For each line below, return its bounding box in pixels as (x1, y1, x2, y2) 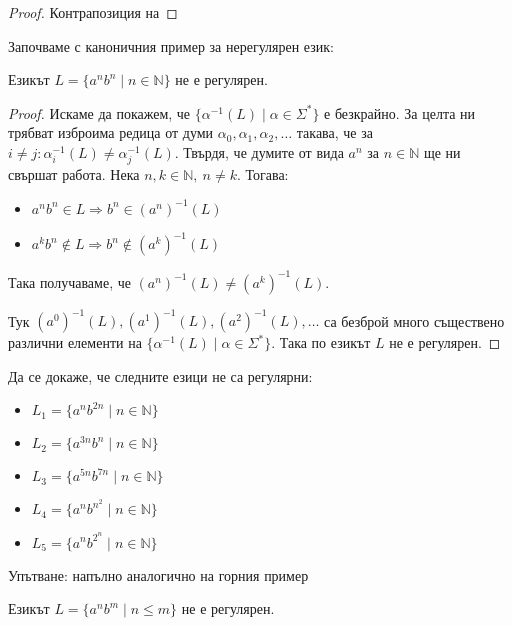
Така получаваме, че (8, 271, 131, 292)
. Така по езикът (271, 332, 371, 353)
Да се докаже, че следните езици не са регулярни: (8, 365, 313, 386)
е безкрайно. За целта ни (324, 102, 476, 123)
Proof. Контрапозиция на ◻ (8, 2, 178, 22)
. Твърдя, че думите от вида (174, 141, 344, 162)
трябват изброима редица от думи (8, 122, 214, 143)
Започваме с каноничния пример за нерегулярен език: (8, 35, 334, 56)
